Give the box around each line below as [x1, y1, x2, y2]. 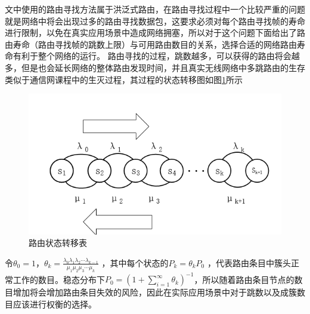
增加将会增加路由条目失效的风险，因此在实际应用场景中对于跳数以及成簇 [13, 286, 297, 298]
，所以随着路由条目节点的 [194, 273, 294, 285]
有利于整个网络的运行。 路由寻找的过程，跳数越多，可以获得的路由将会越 [13, 50, 300, 62]
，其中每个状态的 [101, 256, 169, 269]
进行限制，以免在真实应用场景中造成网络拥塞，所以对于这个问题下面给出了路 [5, 26, 305, 39]
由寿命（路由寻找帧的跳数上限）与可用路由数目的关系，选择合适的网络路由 [5, 38, 297, 50]
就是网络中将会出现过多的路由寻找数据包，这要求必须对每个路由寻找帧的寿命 [5, 14, 305, 27]
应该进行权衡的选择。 [13, 297, 97, 310]
